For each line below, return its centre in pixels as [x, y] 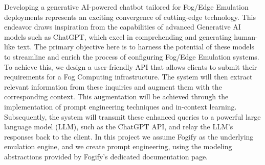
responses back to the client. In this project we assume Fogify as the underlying [129, 136]
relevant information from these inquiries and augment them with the [113, 86]
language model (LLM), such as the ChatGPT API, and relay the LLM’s [119, 127]
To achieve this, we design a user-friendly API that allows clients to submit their [131, 66]
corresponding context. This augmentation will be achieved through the [116, 97]
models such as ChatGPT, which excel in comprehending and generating [118, 36]
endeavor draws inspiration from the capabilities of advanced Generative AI [123, 27]
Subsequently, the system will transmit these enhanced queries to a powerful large [132, 116]
